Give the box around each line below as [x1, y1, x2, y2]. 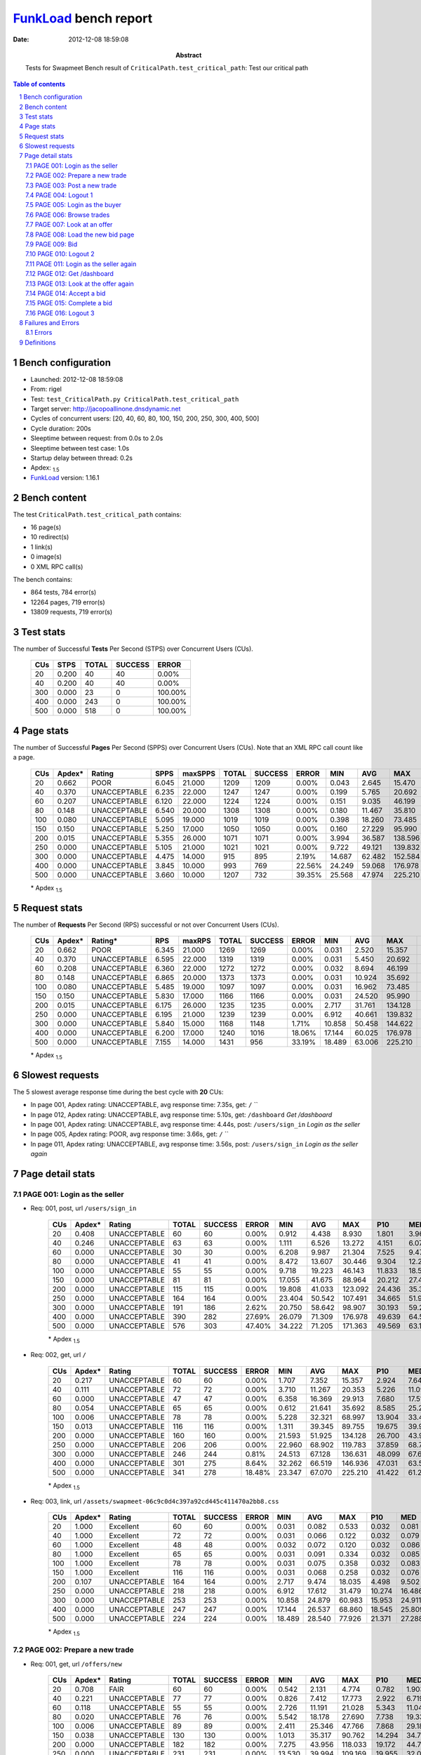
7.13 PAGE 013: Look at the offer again [25, 279, 135, 288]
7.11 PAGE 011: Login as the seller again [25, 260, 137, 268]
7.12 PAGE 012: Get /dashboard [25, 270, 114, 278]
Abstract [175, 51, 202, 59]
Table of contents [13, 79, 66, 88]
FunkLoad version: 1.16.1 [30, 473, 100, 482]
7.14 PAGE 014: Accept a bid [25, 289, 106, 298]
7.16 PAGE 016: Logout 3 [25, 309, 95, 317]
